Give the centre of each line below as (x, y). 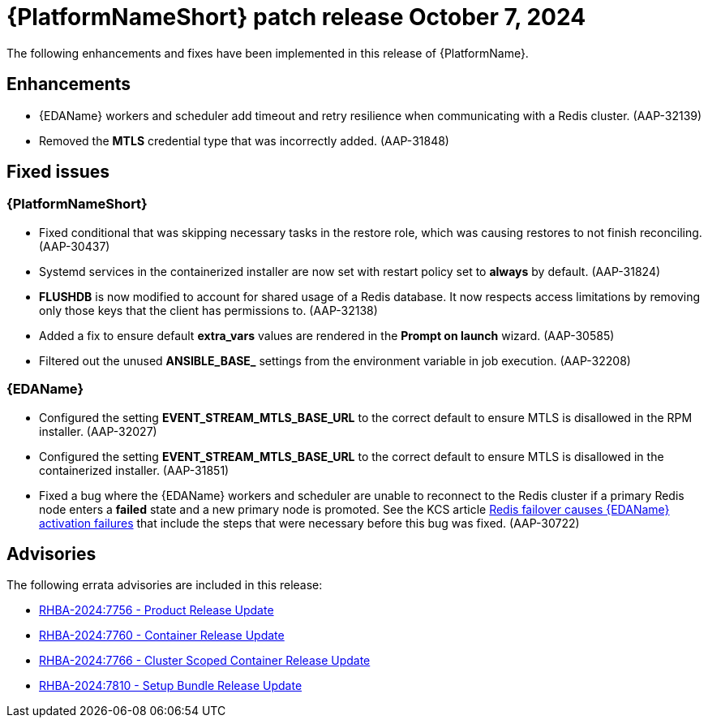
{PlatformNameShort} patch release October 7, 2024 (296, 17)
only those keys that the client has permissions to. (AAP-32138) (208, 310)
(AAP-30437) (75, 246)
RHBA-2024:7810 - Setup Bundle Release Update (171, 686)
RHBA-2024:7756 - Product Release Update (157, 610)
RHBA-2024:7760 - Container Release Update (162, 636)
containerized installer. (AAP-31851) (134, 470)
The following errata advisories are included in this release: (165, 585)
